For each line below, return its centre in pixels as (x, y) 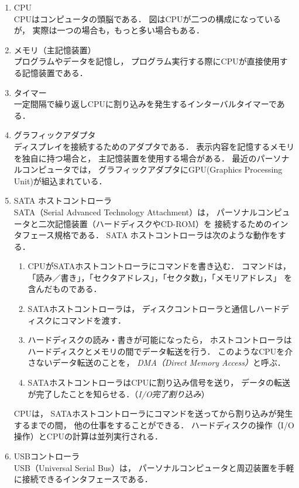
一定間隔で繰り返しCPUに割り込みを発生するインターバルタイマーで (145, 104)
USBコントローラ (47, 456)
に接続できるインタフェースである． (83, 479)
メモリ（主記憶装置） (55, 49)
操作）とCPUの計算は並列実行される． (88, 436)
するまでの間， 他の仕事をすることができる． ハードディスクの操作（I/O (154, 425)
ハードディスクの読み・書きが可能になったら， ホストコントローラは (160, 340)
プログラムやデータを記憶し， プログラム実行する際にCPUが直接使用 (147, 61)
